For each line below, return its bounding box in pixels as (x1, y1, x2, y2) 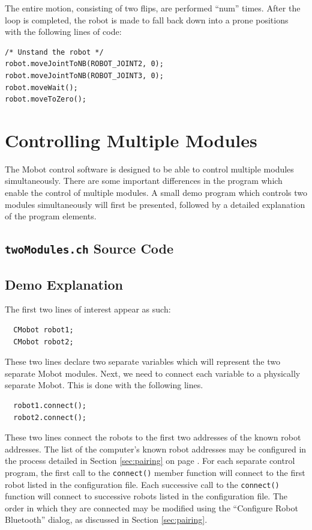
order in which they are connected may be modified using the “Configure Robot (5, 501, 298, 514)
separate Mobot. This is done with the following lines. (5, 379, 203, 391)
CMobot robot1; (13, 326, 74, 334)
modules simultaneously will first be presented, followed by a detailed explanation (5, 198, 305, 210)
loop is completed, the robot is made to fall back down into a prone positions (5, 13, 289, 26)
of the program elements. (5, 210, 97, 222)
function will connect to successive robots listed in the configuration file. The (5, 490, 288, 502)
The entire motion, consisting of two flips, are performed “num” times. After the (5, 2, 301, 14)
